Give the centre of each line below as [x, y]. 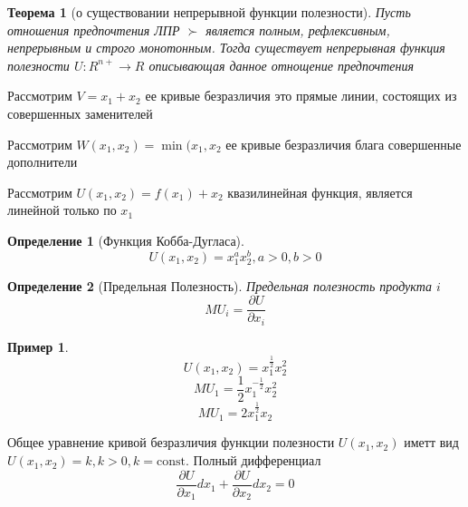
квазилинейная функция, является [320, 192]
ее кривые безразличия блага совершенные [344, 144]
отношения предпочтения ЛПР [94, 29]
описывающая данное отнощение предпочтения [282, 65]
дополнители [43, 162]
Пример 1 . [38, 346]
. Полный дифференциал [253, 460]
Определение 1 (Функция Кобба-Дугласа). [126, 240]
